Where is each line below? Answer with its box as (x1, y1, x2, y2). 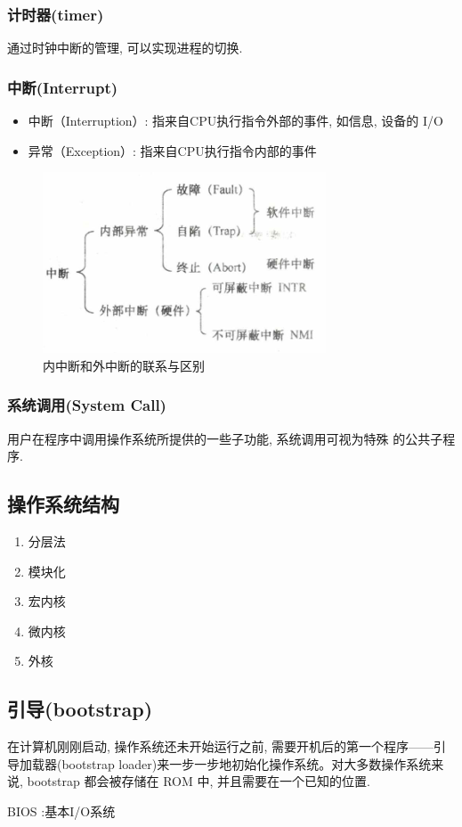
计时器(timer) (7, 3, 104, 25)
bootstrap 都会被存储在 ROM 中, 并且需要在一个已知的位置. (27, 772, 370, 790)
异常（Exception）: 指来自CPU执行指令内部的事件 (28, 141, 317, 160)
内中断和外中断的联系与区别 (43, 356, 205, 374)
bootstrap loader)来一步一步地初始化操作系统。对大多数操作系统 (61, 754, 432, 773)
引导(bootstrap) (7, 695, 153, 723)
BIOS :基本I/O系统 (7, 801, 116, 820)
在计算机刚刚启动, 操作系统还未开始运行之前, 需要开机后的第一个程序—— (7, 737, 434, 756)
